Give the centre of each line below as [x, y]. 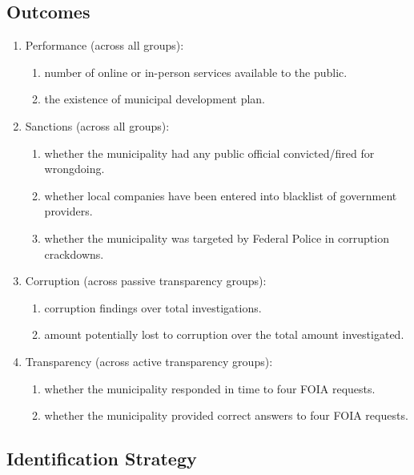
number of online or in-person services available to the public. [196, 72]
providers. [68, 211]
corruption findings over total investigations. [153, 307]
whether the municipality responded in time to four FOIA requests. [210, 388]
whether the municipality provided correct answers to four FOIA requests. [226, 415]
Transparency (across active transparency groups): [149, 361]
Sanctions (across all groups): [97, 125]
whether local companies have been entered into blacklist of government [221, 195]
